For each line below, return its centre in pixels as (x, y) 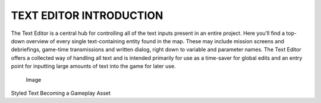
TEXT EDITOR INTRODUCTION (87, 15)
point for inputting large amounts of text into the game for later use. (93, 66)
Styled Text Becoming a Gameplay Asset (61, 93)
